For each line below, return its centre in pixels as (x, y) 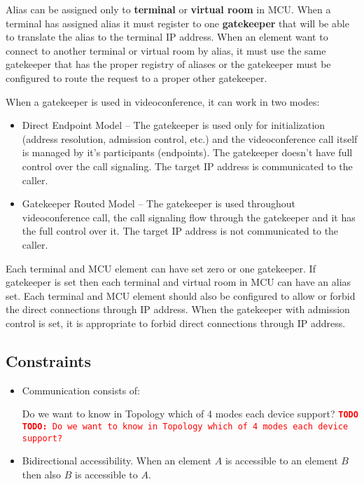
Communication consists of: (81, 390)
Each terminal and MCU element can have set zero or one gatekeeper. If (161, 268)
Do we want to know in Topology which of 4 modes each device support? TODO (190, 414)
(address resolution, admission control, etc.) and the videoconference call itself (190, 138)
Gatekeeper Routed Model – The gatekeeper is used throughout (159, 203)
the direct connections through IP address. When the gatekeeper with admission (178, 309)
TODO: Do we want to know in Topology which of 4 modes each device (185, 426)
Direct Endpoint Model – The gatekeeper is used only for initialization (174, 125)
